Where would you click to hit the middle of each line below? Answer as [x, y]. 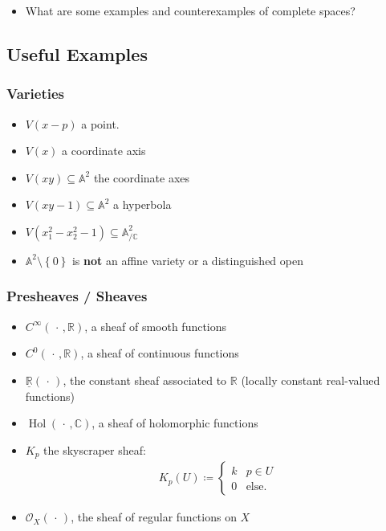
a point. [100, 123]
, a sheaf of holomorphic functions [175, 423]
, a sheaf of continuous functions [160, 353]
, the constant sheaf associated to [145, 380]
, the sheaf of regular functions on [154, 517]
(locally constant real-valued [311, 380]
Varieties [35, 94]
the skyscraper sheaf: [95, 449]
